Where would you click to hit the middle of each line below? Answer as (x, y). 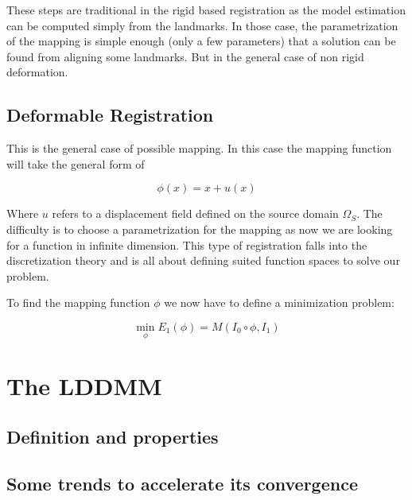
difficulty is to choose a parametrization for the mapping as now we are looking (200, 229)
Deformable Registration (110, 115)
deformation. (37, 72)
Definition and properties (113, 436)
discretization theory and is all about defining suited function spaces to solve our (203, 260)
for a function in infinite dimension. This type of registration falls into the (187, 244)
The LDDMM (84, 386)
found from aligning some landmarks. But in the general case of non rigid (185, 56)
